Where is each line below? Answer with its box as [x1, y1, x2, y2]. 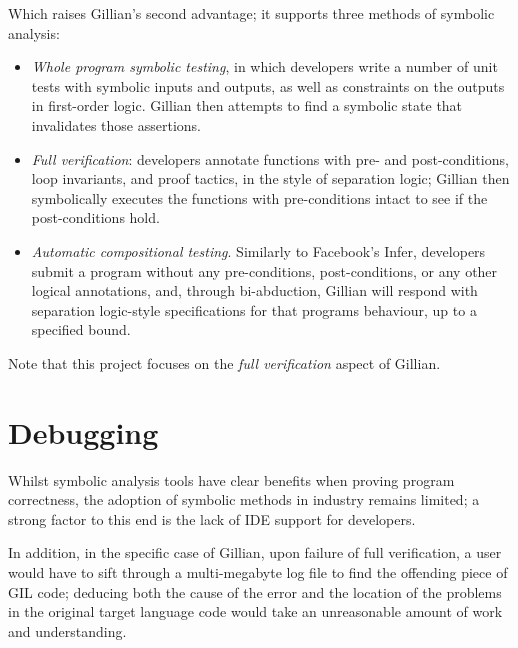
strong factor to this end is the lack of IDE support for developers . [8, 508, 416, 529]
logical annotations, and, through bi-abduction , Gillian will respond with [31, 280, 478, 301]
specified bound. [31, 319, 131, 340]
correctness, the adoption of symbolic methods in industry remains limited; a [8, 489, 480, 510]
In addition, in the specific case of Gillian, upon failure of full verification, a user [8, 542, 502, 563]
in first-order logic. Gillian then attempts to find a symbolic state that [31, 95, 463, 116]
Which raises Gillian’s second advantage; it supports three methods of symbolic [8, 3, 495, 23]
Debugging [8, 411, 159, 452]
